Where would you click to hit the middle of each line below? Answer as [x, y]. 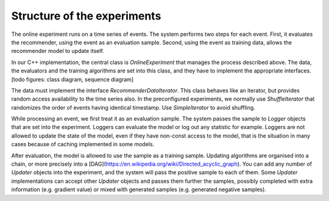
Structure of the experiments [86, 16]
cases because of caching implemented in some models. [83, 144]
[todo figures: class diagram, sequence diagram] [73, 79]
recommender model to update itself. [58, 51]
